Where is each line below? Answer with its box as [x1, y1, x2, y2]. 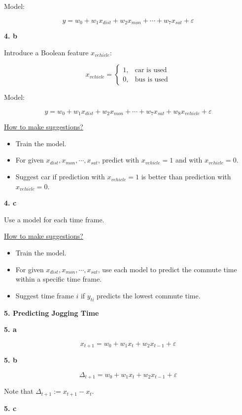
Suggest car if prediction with [15, 171, 105, 182]
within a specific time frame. [15, 274, 102, 284]
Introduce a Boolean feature [4, 47, 89, 57]
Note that [4, 386, 34, 396]
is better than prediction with [141, 171, 231, 182]
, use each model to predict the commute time [98, 264, 237, 274]
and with [175, 155, 203, 165]
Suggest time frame [15, 290, 74, 300]
